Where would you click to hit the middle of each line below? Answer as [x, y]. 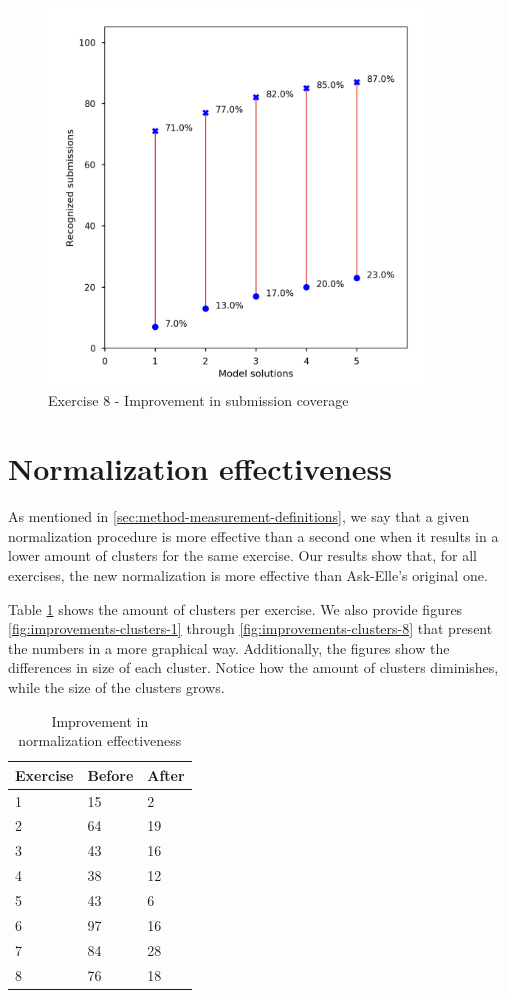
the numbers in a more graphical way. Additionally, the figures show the [229, 647]
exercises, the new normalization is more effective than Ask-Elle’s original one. [248, 575]
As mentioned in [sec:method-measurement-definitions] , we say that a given [239, 516]
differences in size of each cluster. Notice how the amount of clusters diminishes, [253, 667]
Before [110, 774]
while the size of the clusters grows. [116, 687]
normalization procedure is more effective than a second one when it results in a [253, 535]
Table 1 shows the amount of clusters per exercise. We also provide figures [235, 608]
